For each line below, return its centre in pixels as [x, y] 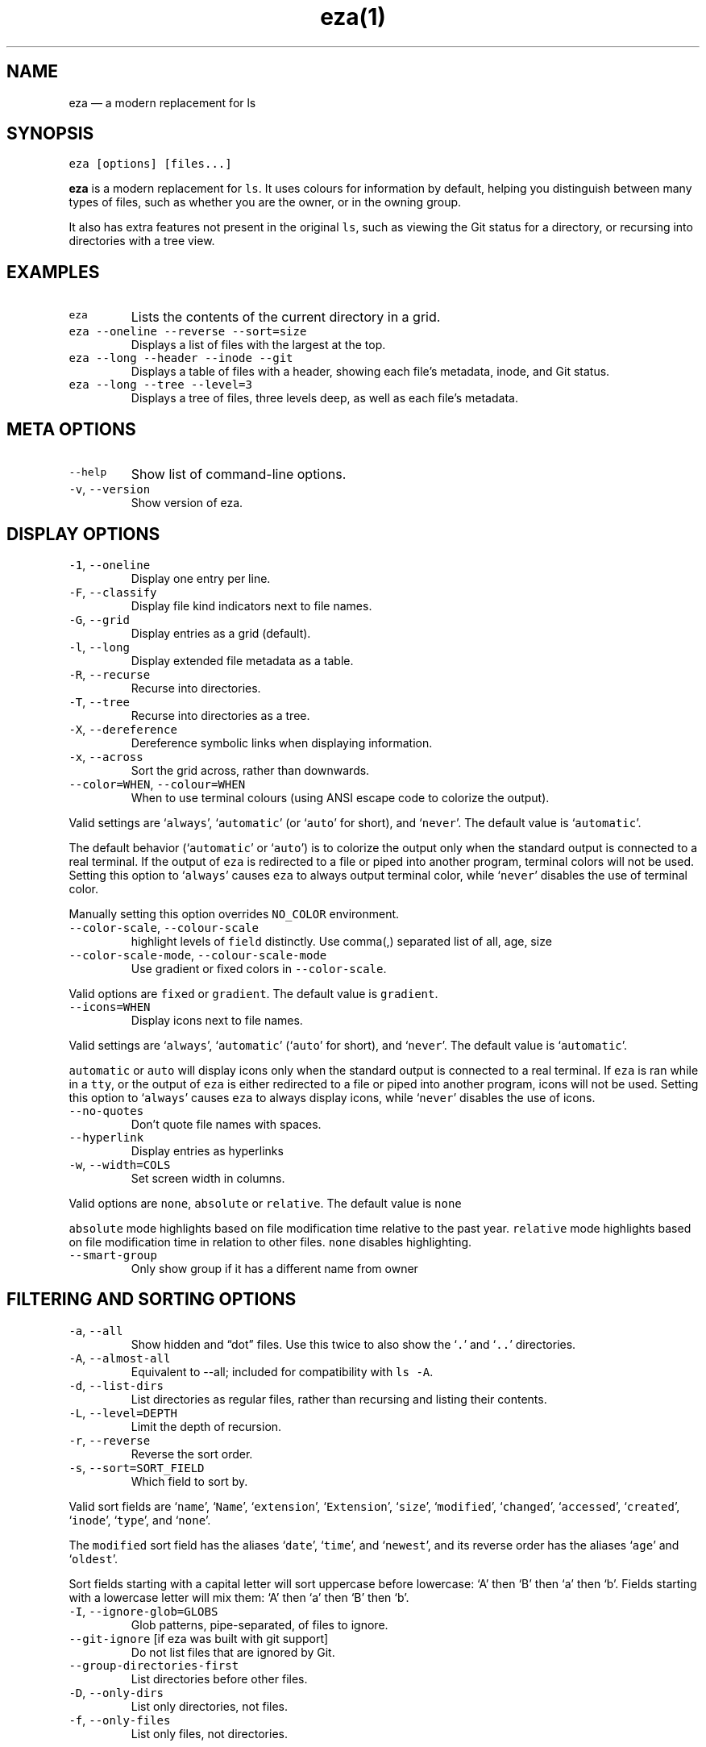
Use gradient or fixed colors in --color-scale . [259, 968]
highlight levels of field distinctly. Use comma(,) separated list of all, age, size [341, 941]
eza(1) [353, 17]
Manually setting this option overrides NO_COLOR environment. [234, 913]
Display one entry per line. [201, 578]
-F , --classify [113, 592]
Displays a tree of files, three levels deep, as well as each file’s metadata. [324, 398]
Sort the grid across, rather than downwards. [250, 770]
